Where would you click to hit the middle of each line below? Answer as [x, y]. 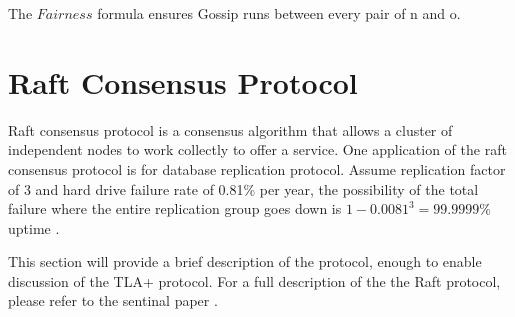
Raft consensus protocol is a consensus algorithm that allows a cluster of [230, 129]
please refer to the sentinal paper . [113, 300]
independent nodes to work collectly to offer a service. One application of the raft [257, 149]
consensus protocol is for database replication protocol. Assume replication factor [257, 168]
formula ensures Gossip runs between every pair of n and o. [279, 13]
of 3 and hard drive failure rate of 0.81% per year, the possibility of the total [243, 188]
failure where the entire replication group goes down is [175, 208]
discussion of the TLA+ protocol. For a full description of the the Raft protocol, [254, 280]
